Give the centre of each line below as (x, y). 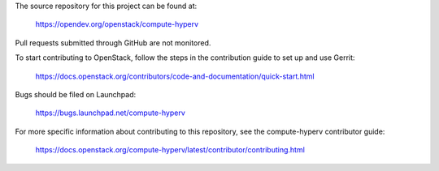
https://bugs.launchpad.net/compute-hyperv (111, 113)
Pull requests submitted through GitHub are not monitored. (113, 43)
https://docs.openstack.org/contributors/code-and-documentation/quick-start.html (175, 76)
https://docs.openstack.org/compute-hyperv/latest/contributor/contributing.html (170, 150)
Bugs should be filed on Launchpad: (76, 94)
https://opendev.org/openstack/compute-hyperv (117, 24)
